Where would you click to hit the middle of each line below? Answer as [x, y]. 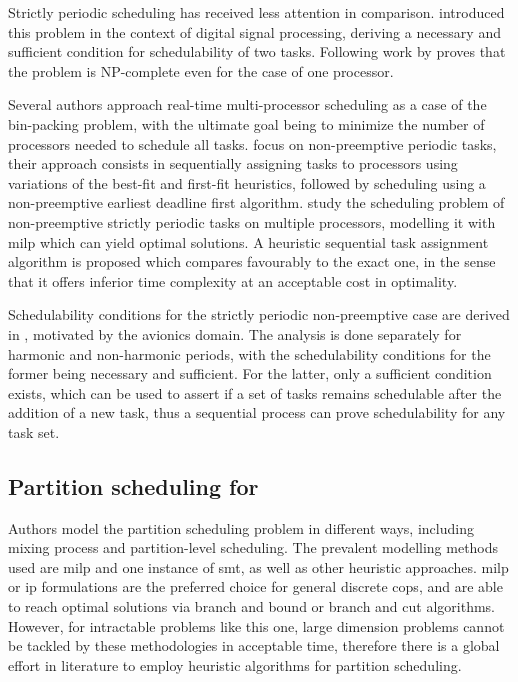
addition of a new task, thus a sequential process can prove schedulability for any [257, 412]
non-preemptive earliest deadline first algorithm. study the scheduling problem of [256, 202]
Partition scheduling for [133, 485]
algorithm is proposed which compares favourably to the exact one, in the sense [252, 261]
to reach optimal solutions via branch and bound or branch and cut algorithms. [251, 606]
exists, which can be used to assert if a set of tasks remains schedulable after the [255, 392]
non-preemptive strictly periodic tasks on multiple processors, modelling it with [252, 221]
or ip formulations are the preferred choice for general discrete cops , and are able [255, 586]
